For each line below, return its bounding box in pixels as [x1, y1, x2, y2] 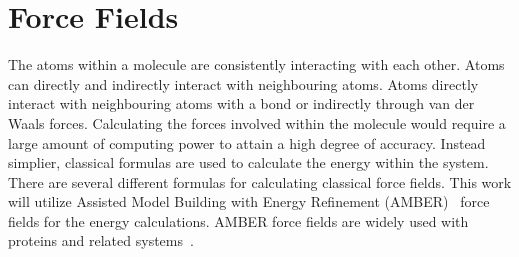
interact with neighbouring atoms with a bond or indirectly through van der [8, 93, 475, 114]
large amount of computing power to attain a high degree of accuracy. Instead [8, 132, 486, 153]
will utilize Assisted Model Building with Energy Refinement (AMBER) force [8, 191, 490, 212]
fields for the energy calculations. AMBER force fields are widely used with [8, 210, 469, 231]
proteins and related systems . [8, 230, 194, 251]
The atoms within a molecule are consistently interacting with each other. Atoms [8, 54, 505, 75]
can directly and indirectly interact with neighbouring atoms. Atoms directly [8, 73, 479, 94]
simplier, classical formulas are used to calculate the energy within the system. [8, 152, 489, 173]
